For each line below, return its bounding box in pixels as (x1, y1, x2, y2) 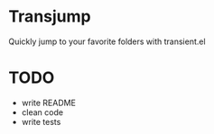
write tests (21, 116, 61, 127)
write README (21, 97, 76, 108)
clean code (21, 106, 64, 118)
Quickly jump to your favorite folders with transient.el (8, 36, 206, 47)
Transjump (8, 6, 91, 27)
